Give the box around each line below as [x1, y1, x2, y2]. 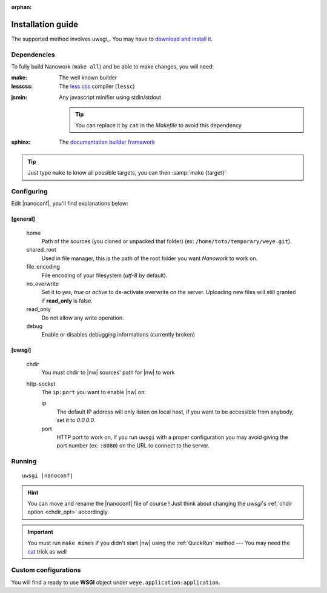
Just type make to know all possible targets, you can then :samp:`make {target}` [27, 169, 226, 176]
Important [27, 528, 54, 535]
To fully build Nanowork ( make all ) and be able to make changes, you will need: [11, 63, 214, 70]
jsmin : [11, 94, 27, 101]
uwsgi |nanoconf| [22, 472, 73, 479]
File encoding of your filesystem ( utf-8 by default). [41, 272, 168, 279]
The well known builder [59, 74, 117, 81]
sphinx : [11, 138, 31, 146]
